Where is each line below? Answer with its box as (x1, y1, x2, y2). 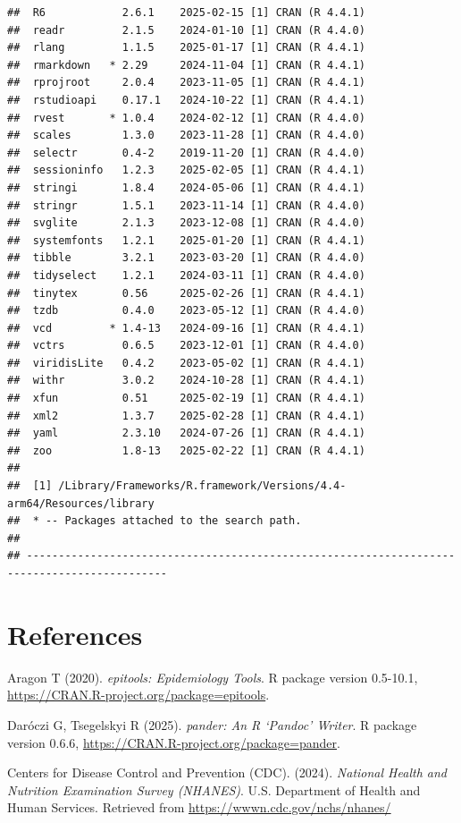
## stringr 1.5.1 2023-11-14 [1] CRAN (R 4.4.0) (7, 199, 365, 212)
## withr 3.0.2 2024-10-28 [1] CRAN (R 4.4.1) (7, 374, 365, 387)
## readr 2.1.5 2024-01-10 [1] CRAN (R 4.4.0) (7, 23, 365, 37)
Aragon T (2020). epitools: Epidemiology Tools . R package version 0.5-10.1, (7, 667, 418, 686)
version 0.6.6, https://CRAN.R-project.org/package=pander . (7, 733, 340, 751)
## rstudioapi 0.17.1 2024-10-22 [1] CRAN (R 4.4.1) (7, 93, 365, 106)
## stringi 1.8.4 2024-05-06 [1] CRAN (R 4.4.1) (7, 181, 365, 194)
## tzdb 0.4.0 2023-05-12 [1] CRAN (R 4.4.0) (7, 304, 365, 318)
